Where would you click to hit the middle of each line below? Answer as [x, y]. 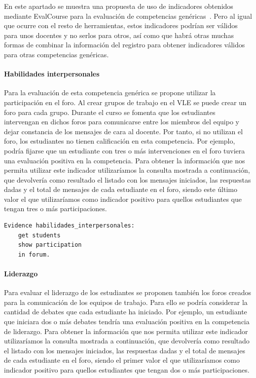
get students [39, 235]
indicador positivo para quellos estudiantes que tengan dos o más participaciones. [127, 370]
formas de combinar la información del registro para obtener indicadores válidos [125, 45]
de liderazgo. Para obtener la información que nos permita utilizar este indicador [126, 331]
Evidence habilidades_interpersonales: [69, 226]
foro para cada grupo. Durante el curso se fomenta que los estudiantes [110, 112]
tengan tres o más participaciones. [55, 208]
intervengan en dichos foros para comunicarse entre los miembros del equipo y [122, 122]
